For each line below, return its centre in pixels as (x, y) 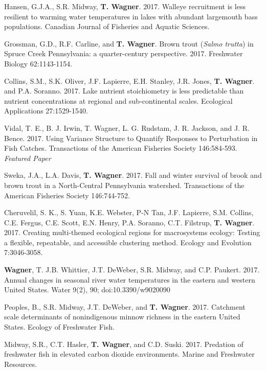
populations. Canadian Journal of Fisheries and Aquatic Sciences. (107, 26)
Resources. (21, 364)
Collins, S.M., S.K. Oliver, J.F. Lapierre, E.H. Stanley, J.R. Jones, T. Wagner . (129, 80)
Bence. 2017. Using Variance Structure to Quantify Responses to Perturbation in (131, 138)
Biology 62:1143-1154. (38, 63)
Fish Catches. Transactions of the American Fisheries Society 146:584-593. (121, 148)
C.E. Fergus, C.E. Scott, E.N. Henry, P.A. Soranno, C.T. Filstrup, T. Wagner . (129, 222)
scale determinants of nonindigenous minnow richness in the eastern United (122, 317)
